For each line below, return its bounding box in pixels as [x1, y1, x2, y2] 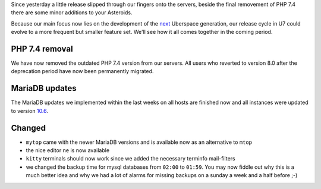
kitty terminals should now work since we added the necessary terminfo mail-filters [26, 155, 235, 162]
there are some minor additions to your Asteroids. [11, 9, 133, 16]
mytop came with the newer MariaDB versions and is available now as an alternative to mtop [26, 138, 253, 146]
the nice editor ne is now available [26, 147, 110, 154]
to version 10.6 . [11, 107, 49, 114]
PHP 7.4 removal [11, 43, 74, 53]
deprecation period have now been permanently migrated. [11, 68, 154, 75]
